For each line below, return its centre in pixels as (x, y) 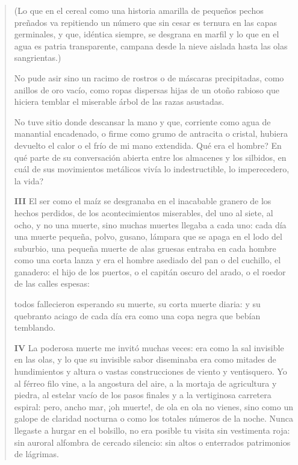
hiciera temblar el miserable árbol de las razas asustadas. (119, 101)
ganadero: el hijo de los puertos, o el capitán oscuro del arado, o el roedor (150, 271)
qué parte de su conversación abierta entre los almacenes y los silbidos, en (150, 157)
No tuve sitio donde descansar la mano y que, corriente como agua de (142, 121)
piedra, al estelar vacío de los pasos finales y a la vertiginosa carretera (143, 395)
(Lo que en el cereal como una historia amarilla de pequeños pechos (139, 10)
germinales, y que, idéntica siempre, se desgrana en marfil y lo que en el (147, 34)
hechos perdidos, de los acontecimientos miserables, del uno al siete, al (144, 212)
